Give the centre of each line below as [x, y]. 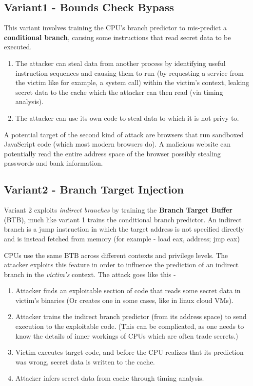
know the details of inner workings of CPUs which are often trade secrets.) [127, 335]
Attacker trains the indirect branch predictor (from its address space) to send [131, 316]
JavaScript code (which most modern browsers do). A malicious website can [117, 144]
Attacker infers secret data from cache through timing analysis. [110, 378]
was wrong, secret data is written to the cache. [85, 361]
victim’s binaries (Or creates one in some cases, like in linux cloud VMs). [124, 300]
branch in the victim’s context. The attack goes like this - [90, 274]
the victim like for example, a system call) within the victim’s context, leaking [132, 82]
